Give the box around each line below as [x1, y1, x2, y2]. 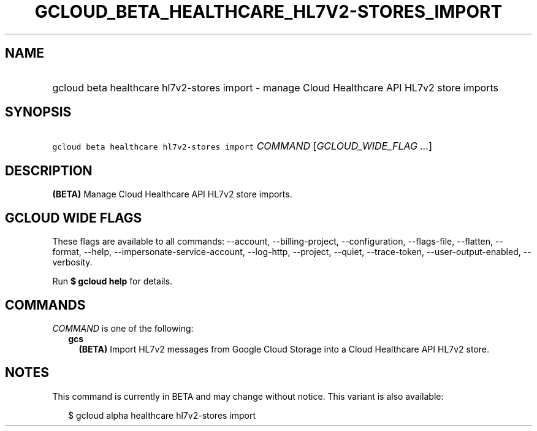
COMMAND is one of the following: [52, 322, 194, 334]
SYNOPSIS [5, 104, 72, 120]
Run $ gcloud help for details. [52, 276, 173, 287]
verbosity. [52, 257, 93, 268]
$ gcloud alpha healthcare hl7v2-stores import [68, 410, 256, 421]
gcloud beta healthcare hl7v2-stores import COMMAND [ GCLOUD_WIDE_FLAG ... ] [52, 140, 433, 153]
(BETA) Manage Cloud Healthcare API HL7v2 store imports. [52, 189, 292, 200]
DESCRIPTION [5, 162, 93, 178]
